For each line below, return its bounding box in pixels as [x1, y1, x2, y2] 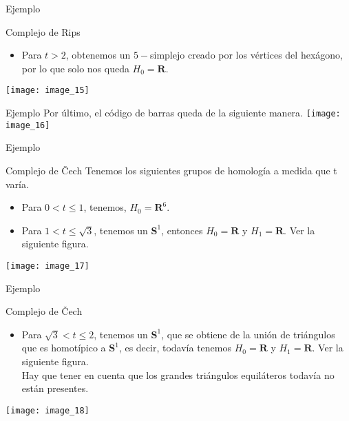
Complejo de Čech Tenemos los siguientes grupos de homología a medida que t [6, 163, 337, 177]
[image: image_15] [6, 85, 89, 96]
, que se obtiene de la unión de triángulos [161, 327, 335, 341]
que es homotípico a [21, 340, 106, 355]
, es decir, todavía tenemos [118, 340, 232, 355]
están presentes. [21, 381, 89, 396]
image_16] [6, 120, 50, 130]
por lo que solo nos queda [21, 61, 129, 75]
